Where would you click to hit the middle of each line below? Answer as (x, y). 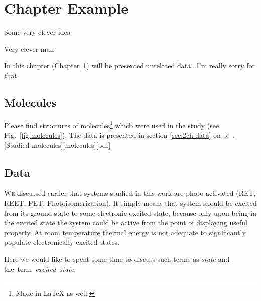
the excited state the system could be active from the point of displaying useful (126, 222)
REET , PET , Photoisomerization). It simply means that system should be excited (130, 202)
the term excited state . (40, 269)
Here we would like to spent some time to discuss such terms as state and (117, 259)
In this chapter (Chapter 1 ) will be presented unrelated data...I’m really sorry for (129, 65)
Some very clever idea (37, 32)
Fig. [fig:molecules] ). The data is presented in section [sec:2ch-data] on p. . (119, 135)
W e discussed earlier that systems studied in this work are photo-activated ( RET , (130, 193)
